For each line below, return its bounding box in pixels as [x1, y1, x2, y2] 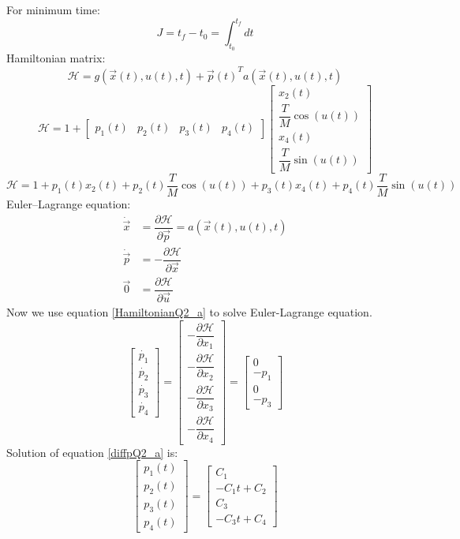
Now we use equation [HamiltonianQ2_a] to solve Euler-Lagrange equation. [6, 303, 372, 320]
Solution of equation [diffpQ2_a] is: [6, 444, 178, 460]
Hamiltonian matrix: [6, 50, 106, 66]
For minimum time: [6, 2, 100, 17]
